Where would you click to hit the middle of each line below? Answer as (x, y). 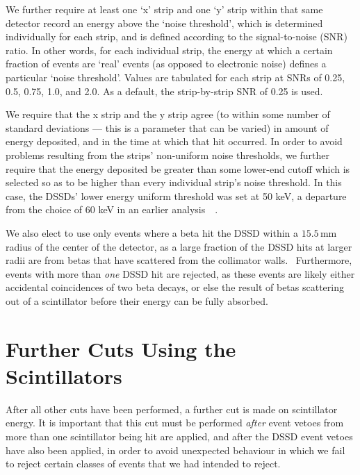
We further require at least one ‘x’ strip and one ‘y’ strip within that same (164, 9)
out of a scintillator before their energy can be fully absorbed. (137, 300)
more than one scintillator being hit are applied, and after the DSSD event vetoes (179, 436)
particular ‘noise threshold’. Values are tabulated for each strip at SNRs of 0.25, (175, 77)
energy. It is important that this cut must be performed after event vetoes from (175, 423)
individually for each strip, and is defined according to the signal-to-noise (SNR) (177, 36)
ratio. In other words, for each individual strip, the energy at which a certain (169, 50)
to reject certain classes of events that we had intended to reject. (143, 464)
